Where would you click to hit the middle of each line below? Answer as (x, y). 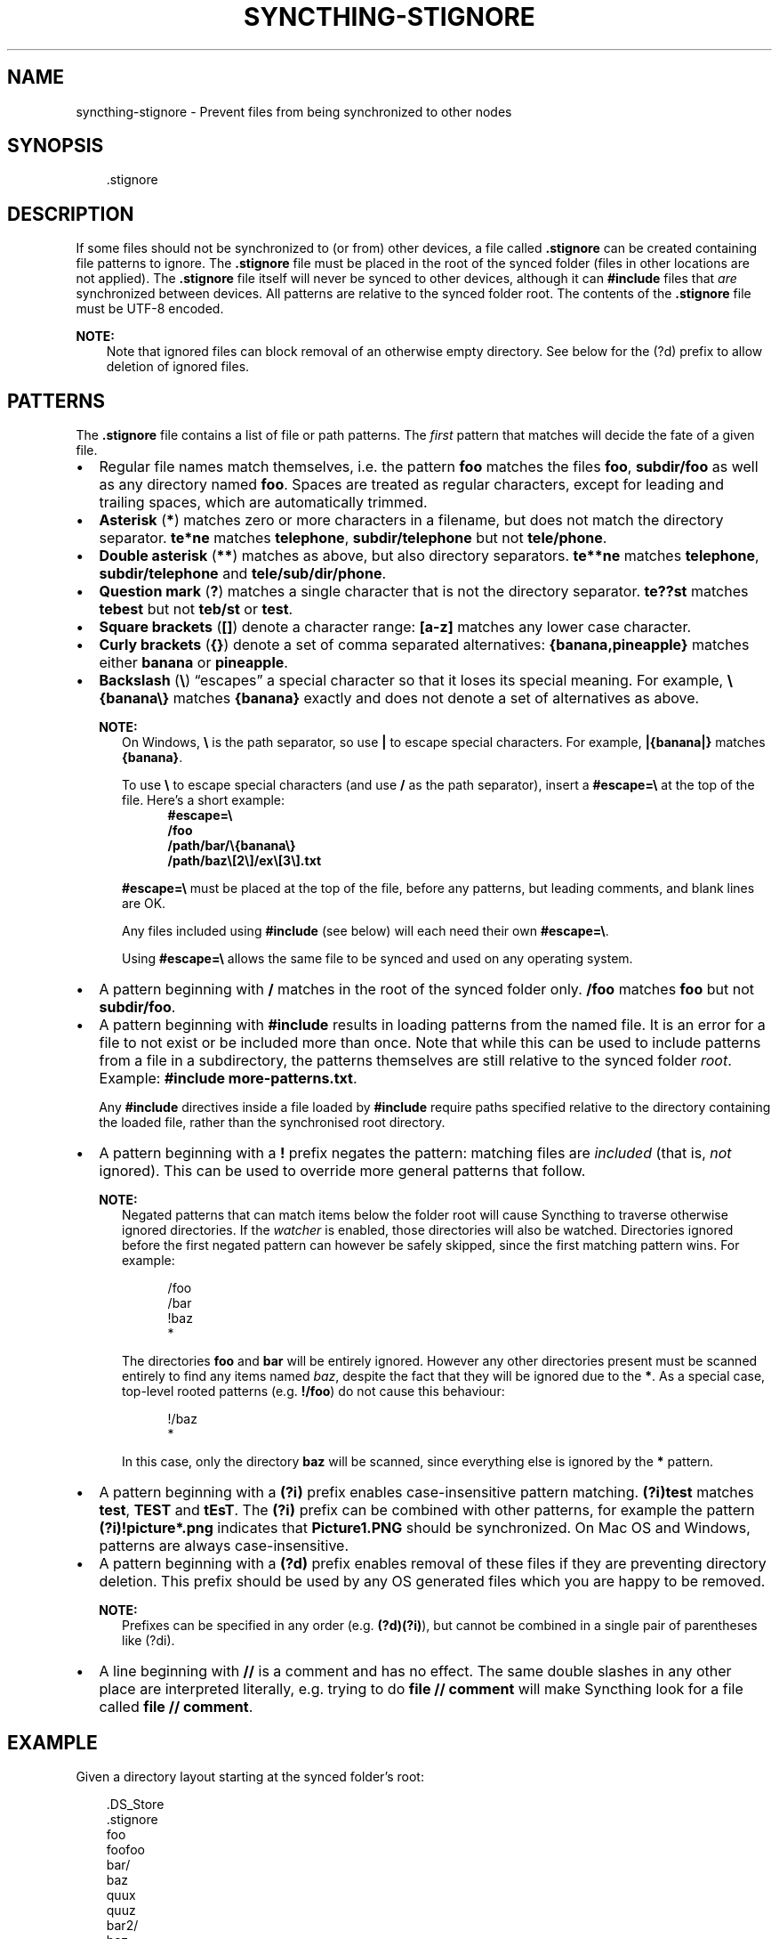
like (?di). (149, 1641)
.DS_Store (135, 1804)
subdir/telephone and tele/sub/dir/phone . (243, 574)
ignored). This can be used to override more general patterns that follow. (342, 1171)
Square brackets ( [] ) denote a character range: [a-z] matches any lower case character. (395, 627)
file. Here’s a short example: (204, 800)
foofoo (125, 1849)
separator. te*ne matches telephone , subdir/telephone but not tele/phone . (353, 538)
